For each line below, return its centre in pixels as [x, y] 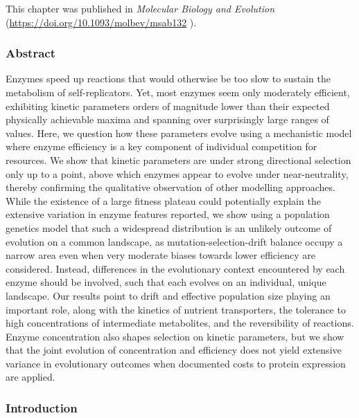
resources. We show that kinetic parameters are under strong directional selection [178, 160]
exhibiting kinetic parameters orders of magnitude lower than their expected [168, 106]
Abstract [30, 53]
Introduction [42, 407]
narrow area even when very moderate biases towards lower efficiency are [160, 255]
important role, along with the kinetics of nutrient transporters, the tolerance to [176, 309]
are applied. [30, 377]
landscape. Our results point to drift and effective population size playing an [168, 295]
